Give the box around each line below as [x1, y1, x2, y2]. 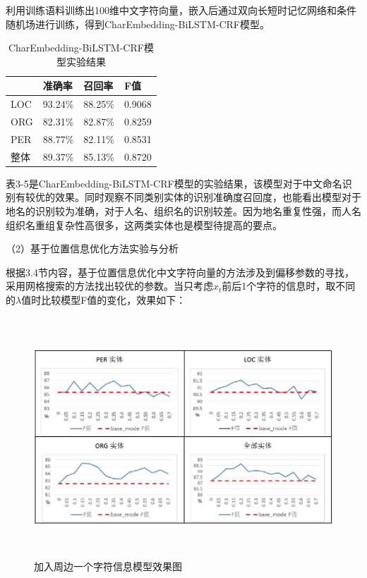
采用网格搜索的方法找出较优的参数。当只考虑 [6, 278, 213, 293]
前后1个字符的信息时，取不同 [222, 278, 356, 293]
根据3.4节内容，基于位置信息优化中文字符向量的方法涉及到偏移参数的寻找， [6, 264, 354, 279]
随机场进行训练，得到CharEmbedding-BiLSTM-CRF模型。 [6, 16, 270, 31]
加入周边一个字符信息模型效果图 [34, 559, 182, 574]
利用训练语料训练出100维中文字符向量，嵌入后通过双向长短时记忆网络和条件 [6, 3, 356, 17]
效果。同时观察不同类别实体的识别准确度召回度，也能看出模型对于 [54, 190, 361, 204]
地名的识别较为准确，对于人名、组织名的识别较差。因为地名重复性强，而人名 [6, 204, 361, 219]
